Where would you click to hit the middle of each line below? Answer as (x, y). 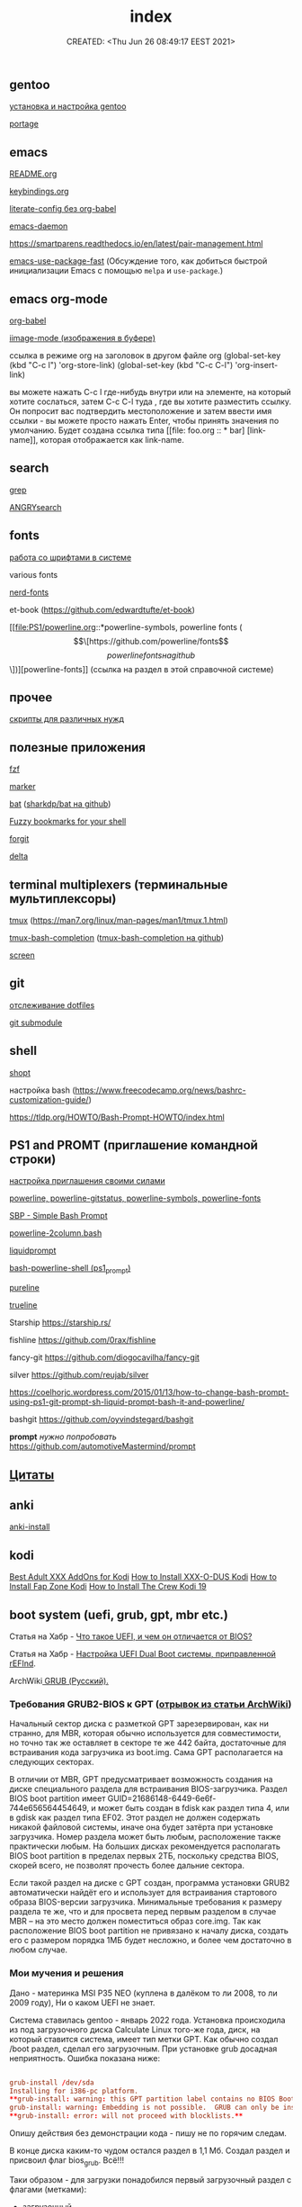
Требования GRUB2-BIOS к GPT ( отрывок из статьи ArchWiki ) (151, 1705)
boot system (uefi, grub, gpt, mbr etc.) (119, 1614)
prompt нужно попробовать (63, 1437)
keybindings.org (39, 192)
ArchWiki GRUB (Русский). (59, 1681)
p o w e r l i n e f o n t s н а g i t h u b (151, 655)
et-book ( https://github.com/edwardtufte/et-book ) (102, 609)
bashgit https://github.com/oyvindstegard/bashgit (102, 1419)
